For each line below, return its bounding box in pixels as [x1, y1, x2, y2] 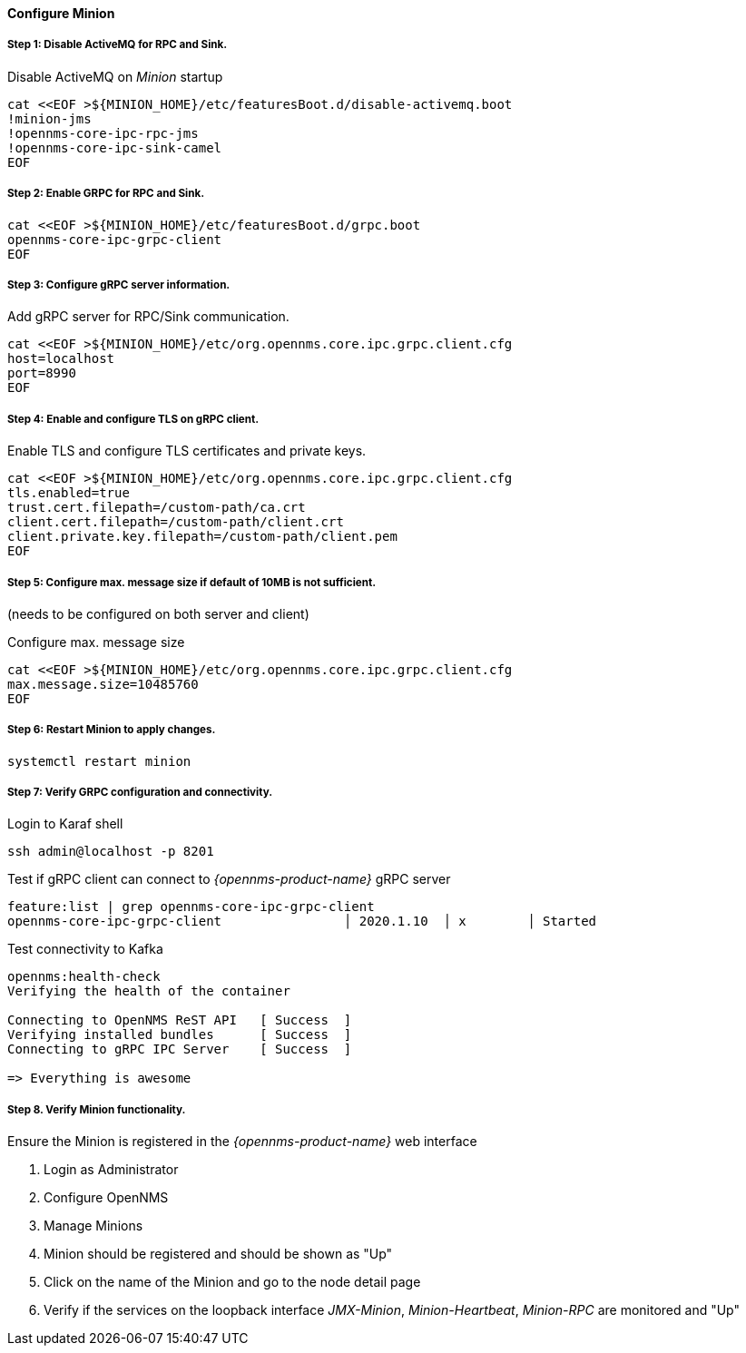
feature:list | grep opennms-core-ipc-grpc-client [7, 899, 375, 915]
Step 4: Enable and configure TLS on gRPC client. [7, 412, 260, 426]
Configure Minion [7, 5, 115, 21]
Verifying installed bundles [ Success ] [7, 1027, 352, 1043]
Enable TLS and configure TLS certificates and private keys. [7, 443, 367, 459]
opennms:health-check [7, 969, 161, 985]
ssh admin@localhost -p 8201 [7, 844, 214, 859]
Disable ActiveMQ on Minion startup [7, 68, 223, 84]
